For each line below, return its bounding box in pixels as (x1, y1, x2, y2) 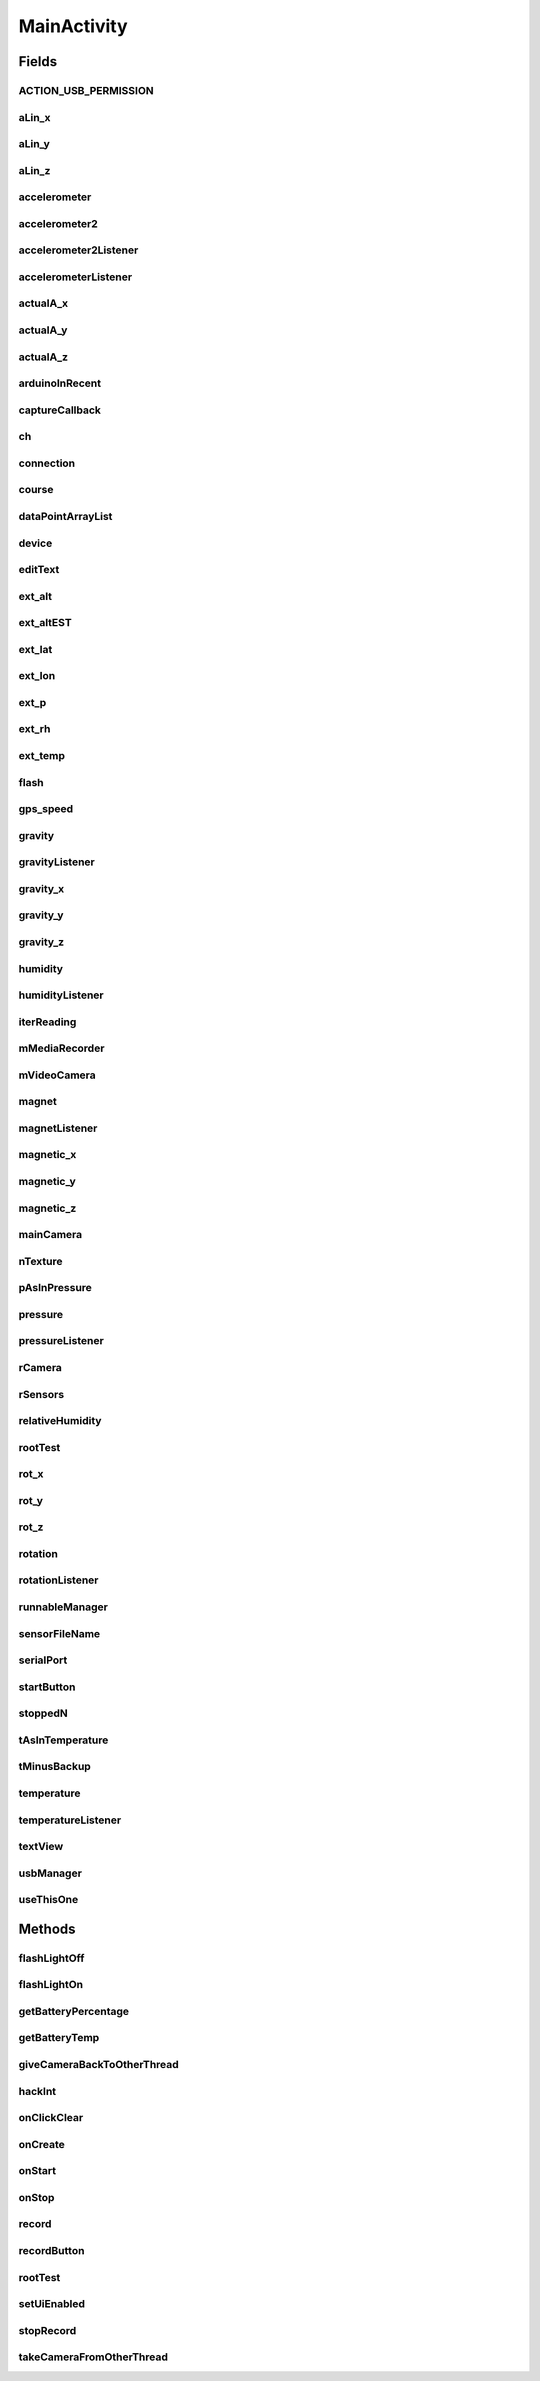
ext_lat (18, 642, 53, 656)
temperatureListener (18, 1813, 122, 1827)
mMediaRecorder (18, 1041, 105, 1055)
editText (18, 563, 60, 577)
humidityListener (18, 988, 104, 1002)
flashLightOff (18, 1951, 85, 1965)
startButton (18, 1680, 76, 1694)
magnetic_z (18, 1201, 77, 1215)
